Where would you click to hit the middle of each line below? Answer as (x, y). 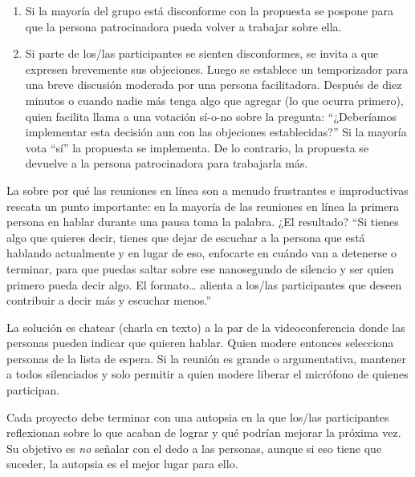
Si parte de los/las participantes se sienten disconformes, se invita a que (202, 53)
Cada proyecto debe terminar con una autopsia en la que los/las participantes (198, 416)
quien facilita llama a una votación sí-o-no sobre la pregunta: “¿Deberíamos (211, 116)
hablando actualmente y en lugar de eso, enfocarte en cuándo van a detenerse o (201, 253)
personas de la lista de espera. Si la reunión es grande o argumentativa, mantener (206, 358)
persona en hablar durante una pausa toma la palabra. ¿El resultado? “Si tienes (203, 222)
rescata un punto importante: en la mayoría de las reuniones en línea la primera (203, 206)
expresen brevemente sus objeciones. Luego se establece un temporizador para (217, 69)
